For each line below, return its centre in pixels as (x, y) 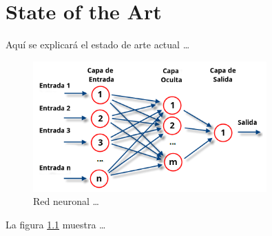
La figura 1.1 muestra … (56, 225)
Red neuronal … (66, 201)
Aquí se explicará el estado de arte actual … (98, 45)
